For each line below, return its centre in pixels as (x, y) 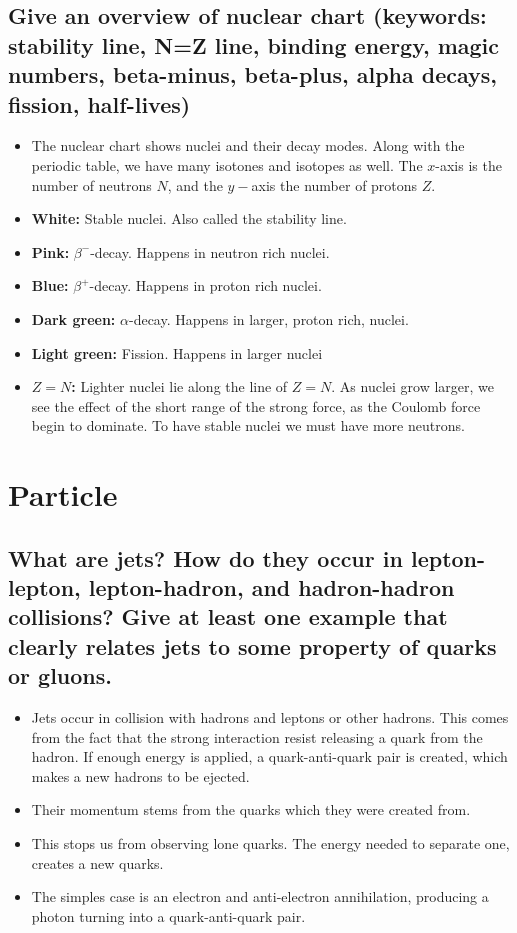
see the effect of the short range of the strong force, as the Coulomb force (256, 405)
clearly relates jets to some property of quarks (252, 645)
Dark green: (73, 318)
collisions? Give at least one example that (228, 616)
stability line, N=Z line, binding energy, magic (254, 44)
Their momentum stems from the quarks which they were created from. (251, 809)
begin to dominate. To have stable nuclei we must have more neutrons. (248, 425)
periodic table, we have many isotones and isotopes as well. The (227, 164)
